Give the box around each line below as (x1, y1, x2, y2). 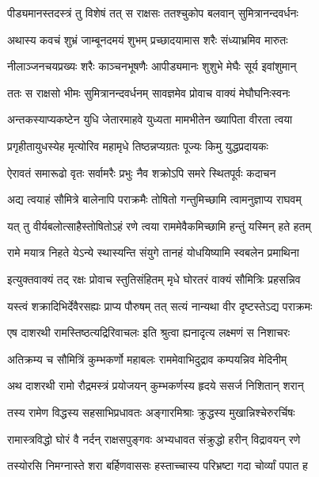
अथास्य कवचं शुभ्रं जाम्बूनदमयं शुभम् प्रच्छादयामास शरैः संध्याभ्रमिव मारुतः (7, 31, 288, 48)
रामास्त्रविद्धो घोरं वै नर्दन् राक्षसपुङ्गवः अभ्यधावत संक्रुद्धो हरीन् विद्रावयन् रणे (7, 430, 301, 447)
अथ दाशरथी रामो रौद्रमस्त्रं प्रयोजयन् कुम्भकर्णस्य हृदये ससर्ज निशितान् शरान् (7, 377, 304, 394)
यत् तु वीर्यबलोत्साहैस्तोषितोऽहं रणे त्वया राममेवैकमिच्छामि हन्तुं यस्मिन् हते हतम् (7, 217, 311, 234)
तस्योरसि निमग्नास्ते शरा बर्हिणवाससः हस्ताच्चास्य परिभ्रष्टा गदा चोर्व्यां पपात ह (7, 457, 308, 474)
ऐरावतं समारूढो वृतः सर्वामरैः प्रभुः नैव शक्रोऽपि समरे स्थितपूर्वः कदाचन (7, 164, 276, 181)
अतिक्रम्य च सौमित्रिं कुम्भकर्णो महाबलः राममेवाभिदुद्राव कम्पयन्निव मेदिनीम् (7, 350, 287, 367)
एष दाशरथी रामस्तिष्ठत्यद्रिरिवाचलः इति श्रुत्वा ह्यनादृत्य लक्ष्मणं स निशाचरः (7, 324, 291, 341)
